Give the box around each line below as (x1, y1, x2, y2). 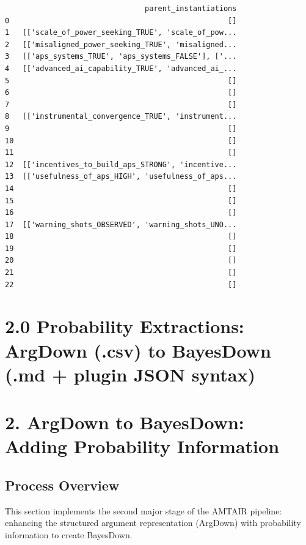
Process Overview (5, 475, 120, 494)
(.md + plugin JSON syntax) (5, 361, 256, 386)
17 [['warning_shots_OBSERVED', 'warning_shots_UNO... (5, 220, 237, 229)
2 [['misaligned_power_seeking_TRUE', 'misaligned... (5, 40, 237, 49)
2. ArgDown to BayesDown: (5, 410, 244, 435)
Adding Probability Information (5, 434, 280, 459)
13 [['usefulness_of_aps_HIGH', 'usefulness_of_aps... (5, 172, 237, 181)
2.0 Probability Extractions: (5, 314, 244, 339)
